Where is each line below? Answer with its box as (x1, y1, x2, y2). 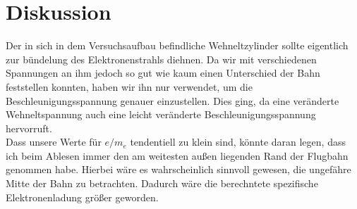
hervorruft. (6, 120, 52, 135)
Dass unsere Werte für (6, 134, 102, 149)
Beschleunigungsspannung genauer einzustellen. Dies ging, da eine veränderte (6, 93, 339, 108)
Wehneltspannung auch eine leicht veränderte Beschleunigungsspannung (6, 107, 316, 122)
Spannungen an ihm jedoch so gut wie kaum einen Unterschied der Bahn (6, 65, 320, 80)
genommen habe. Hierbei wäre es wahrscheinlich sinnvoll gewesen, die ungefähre (6, 162, 351, 177)
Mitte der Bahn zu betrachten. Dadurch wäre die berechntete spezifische (6, 176, 318, 191)
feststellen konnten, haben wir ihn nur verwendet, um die (6, 79, 253, 94)
